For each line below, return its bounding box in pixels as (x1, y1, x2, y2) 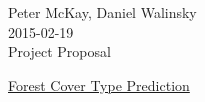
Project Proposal (8, 41, 111, 62)
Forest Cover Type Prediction (8, 74, 190, 95)
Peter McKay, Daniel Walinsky (8, 2, 197, 22)
